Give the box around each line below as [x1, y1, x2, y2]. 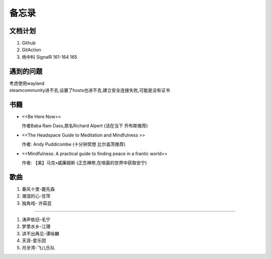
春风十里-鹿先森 [22, 186, 55, 192]
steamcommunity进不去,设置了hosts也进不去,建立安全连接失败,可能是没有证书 [9, 87, 170, 93]
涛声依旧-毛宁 [22, 216, 51, 223]
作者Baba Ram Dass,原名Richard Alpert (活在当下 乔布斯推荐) [22, 123, 148, 129]
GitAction [22, 47, 41, 53]
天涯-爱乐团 [22, 237, 46, 243]
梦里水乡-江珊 [22, 223, 51, 229]
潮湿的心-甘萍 [22, 193, 51, 199]
